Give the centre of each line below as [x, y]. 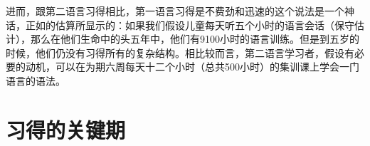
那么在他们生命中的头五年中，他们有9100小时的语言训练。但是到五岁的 [195, 39]
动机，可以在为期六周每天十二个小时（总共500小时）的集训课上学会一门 [192, 67]
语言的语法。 [36, 80]
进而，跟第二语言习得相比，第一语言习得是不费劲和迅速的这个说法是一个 [175, 11]
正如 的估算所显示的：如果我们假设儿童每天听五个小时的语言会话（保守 [190, 25]
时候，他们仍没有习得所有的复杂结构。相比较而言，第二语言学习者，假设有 [180, 52]
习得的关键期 [66, 129]
